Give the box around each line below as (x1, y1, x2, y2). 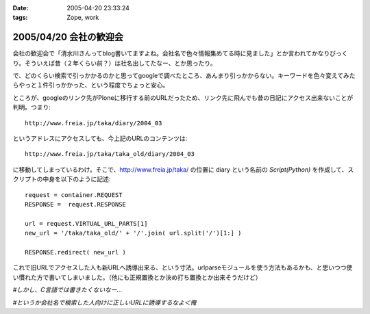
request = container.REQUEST (25, 191, 123, 198)
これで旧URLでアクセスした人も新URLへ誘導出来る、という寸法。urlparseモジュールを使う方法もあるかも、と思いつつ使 (12, 263, 353, 272)
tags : (12, 14, 28, 22)
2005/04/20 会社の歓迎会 (12, 31, 123, 43)
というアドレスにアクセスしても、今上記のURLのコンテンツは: (12, 134, 188, 143)
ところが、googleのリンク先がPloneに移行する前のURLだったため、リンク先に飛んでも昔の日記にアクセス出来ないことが (12, 93, 354, 102)
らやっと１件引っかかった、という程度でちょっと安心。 (12, 81, 169, 89)
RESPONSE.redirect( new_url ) (25, 248, 127, 256)
